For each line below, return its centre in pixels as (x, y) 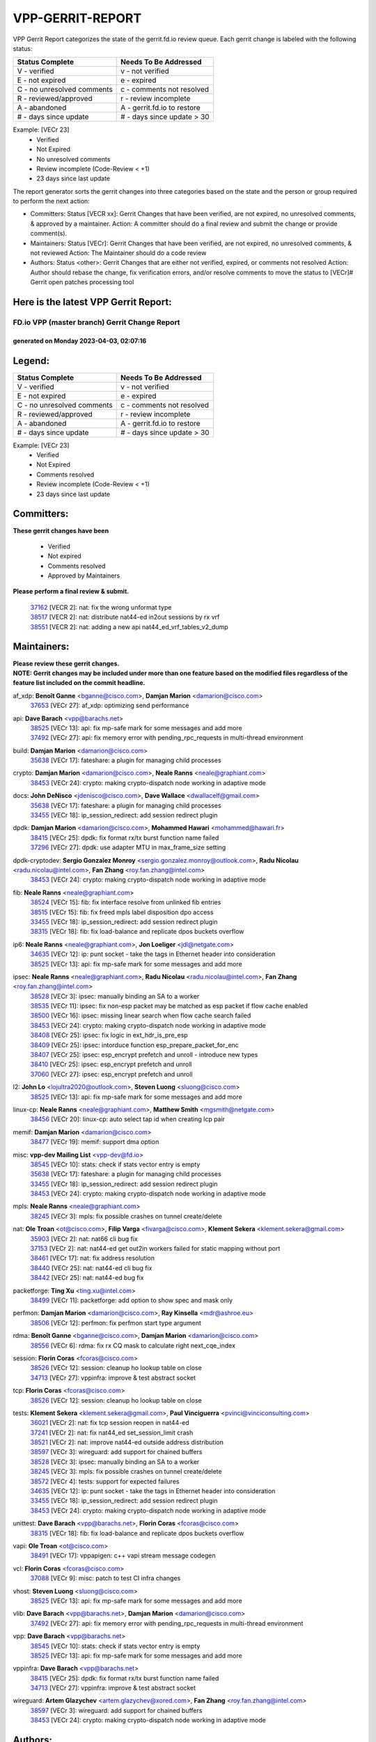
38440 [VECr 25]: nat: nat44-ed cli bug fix (91, 1267)
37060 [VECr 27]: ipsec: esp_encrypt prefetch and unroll (111, 1074)
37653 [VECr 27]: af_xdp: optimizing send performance (110, 706)
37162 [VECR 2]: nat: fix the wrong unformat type (101, 607)
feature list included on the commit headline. (79, 683)
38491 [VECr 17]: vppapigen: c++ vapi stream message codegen (123, 1556)
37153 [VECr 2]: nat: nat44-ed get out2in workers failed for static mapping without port (155, 1249)
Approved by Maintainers (84, 576)
